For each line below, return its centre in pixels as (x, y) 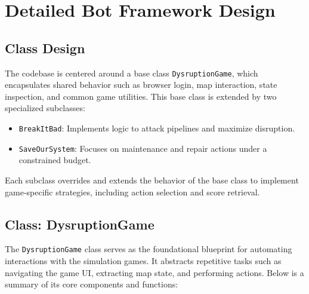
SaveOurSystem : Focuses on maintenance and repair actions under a (143, 148)
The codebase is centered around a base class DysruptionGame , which (132, 73)
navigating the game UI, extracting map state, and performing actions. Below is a (154, 272)
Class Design (45, 48)
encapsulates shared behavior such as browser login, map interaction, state (141, 85)
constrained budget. (55, 160)
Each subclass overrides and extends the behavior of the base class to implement (152, 180)
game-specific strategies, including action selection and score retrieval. (132, 192)
